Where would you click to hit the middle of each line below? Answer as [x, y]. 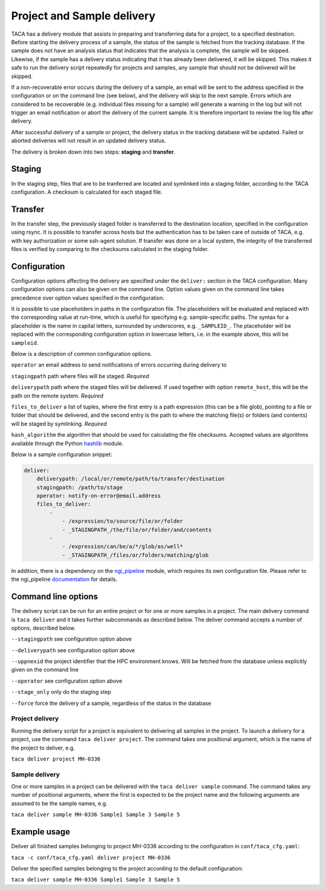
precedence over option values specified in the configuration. [88, 298]
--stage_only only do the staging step [61, 692]
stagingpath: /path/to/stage [80, 487]
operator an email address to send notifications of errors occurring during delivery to [119, 365]
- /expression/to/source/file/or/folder [123, 521]
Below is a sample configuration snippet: [62, 454]
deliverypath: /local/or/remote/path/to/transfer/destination [130, 479]
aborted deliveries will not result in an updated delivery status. [88, 141]
